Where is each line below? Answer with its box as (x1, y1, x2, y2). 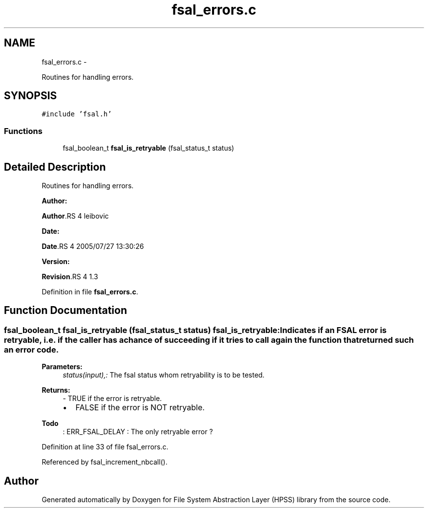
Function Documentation (4, 304, 127, 317)
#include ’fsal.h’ (42, 110, 112, 118)
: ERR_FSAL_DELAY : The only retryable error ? (63, 427, 213, 436)
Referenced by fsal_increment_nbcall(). (42, 458, 168, 467)
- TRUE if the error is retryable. (63, 394, 162, 403)
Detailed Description (4, 160, 106, 173)
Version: (42, 257, 70, 266)
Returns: (42, 386, 70, 395)
